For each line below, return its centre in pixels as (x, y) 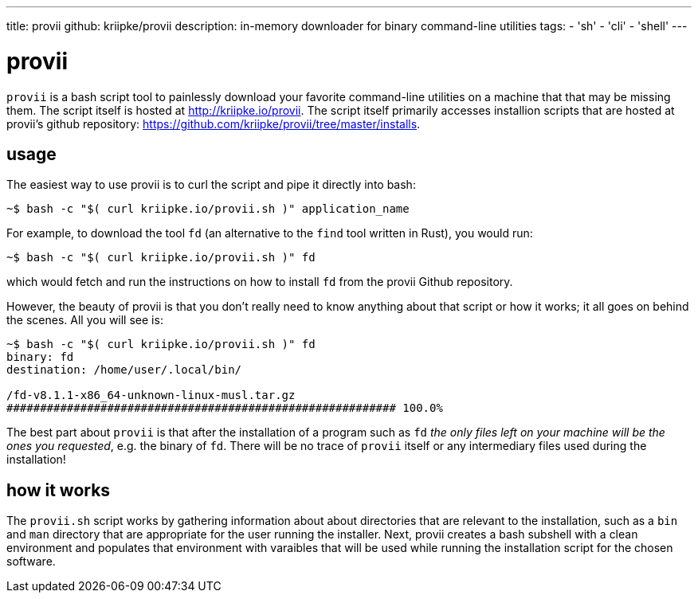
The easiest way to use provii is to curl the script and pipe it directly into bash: (211, 185)
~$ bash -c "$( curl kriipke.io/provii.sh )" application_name (208, 209)
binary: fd (40, 357)
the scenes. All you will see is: (85, 320)
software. (31, 562)
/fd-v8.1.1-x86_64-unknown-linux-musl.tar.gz (151, 395)
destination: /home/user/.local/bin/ (124, 370)
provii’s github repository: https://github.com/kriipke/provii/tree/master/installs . (214, 123)
